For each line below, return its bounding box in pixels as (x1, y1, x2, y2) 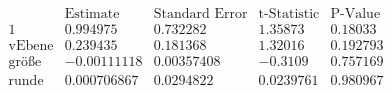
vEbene (8, 39, 54, 54)
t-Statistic (258, 7, 320, 22)
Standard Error (153, 7, 248, 22)
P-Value (330, 7, 381, 22)
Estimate (64, 7, 120, 22)
